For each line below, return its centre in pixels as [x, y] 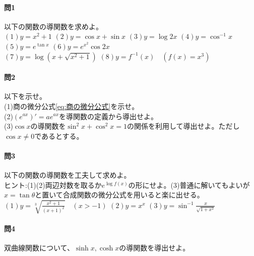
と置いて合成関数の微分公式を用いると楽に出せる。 [119, 195]
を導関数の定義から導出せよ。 [109, 116]
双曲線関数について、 [39, 248]
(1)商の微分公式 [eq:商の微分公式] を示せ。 [72, 106]
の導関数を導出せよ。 [154, 248]
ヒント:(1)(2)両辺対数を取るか [53, 185]
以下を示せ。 [25, 96]
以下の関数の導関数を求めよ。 [53, 26]
